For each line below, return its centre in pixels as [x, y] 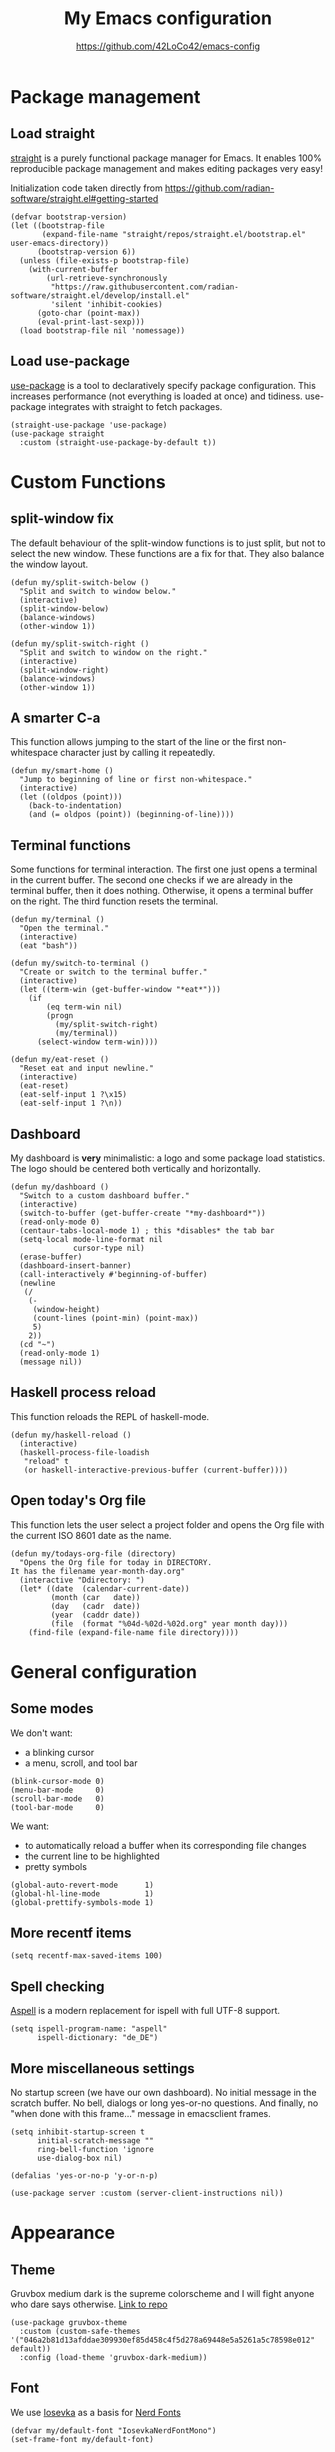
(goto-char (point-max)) [88, 313]
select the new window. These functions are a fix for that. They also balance [167, 553]
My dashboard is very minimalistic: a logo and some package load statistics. [168, 1158]
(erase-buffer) [51, 1257]
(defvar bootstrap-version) [69, 217]
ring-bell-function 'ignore [95, 2150]
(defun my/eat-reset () [60, 1060]
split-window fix [62, 518]
